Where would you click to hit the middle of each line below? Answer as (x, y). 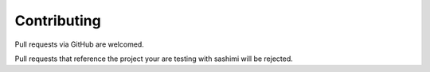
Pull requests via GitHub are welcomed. (80, 44)
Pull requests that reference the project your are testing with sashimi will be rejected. (154, 59)
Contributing (58, 21)
